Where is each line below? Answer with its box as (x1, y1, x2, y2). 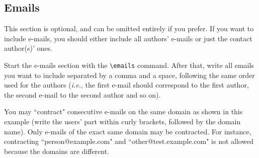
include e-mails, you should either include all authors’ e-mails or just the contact (4, 33, 252, 43)
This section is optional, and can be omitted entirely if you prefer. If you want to (4, 23, 254, 34)
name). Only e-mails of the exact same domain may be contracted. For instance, (4, 126, 251, 136)
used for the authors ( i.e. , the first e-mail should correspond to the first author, (4, 80, 249, 90)
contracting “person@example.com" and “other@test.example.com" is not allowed (4, 136, 254, 146)
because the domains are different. (4, 145, 110, 156)
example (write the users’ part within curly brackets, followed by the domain (4, 116, 241, 127)
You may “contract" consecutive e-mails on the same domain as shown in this (4, 106, 243, 117)
